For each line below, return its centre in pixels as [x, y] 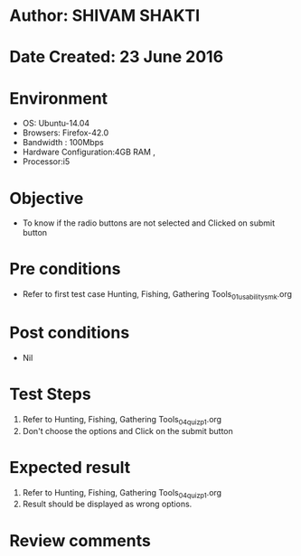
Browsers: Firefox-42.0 [66, 133]
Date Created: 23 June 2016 [117, 57]
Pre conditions [65, 269]
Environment [59, 98]
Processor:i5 [46, 162]
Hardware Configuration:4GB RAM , [89, 152]
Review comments [80, 540]
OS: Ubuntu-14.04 [56, 124]
